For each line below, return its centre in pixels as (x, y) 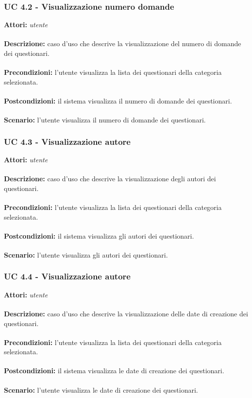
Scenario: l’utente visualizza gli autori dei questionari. (86, 254)
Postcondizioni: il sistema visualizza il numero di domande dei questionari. (118, 100)
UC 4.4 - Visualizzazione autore (67, 276)
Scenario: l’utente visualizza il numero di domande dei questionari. (105, 120)
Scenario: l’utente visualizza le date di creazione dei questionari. (101, 389)
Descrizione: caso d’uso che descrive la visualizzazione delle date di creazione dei (126, 313)
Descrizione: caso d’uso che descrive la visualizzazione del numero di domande (123, 43)
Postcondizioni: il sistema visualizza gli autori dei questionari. (99, 235)
